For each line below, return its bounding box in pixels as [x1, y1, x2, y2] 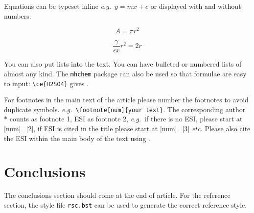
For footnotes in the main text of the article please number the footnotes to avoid [4, 95, 249, 105]
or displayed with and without [150, 1, 241, 11]
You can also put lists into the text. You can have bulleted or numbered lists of [4, 59, 242, 69]
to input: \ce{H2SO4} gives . [4, 78, 89, 88]
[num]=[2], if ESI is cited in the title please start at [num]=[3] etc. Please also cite [4, 123, 251, 134]
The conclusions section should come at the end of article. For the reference [4, 190, 231, 200]
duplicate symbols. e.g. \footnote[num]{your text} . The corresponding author [4, 104, 246, 114]
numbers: [4, 10, 31, 21]
